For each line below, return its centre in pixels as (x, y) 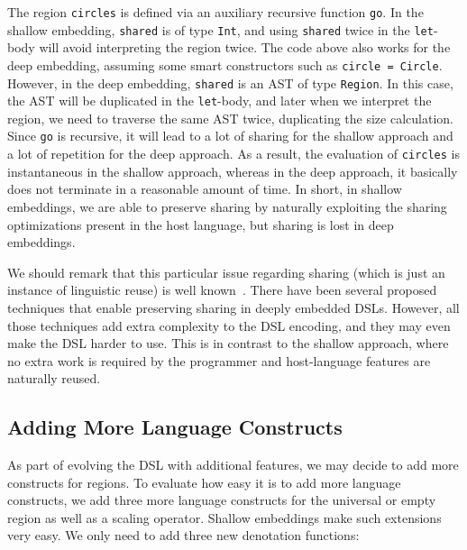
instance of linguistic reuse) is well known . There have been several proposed (222, 290)
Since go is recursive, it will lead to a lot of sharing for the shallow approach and (230, 136)
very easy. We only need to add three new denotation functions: (183, 535)
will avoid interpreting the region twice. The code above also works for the (245, 47)
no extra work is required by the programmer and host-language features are (219, 360)
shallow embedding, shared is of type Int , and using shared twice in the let (220, 29)
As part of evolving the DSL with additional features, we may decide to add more (233, 465)
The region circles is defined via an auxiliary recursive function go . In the (215, 12)
